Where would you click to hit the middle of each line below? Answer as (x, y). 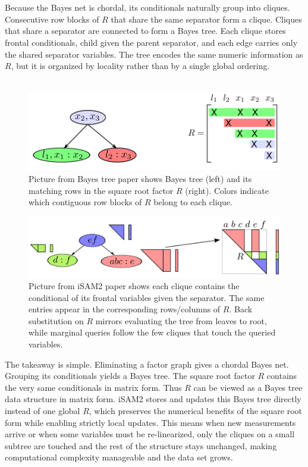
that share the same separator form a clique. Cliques (206, 19)
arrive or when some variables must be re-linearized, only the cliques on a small (150, 434)
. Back (241, 309)
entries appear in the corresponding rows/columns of (125, 309)
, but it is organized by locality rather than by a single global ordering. (140, 66)
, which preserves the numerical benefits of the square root (196, 411)
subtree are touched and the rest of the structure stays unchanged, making (141, 445)
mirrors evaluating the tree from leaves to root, (181, 320)
